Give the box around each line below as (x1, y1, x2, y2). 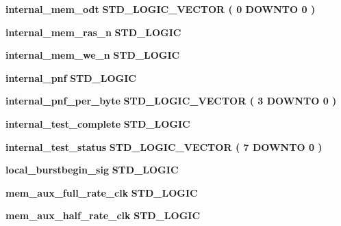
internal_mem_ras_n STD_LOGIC (5, 25, 181, 39)
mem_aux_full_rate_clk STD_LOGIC (5, 185, 198, 199)
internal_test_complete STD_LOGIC (5, 116, 190, 130)
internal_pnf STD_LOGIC (5, 70, 136, 85)
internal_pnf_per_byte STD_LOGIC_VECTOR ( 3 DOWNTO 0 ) (5, 94, 337, 108)
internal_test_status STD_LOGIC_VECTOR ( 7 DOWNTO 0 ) (5, 139, 323, 154)
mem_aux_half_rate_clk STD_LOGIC (5, 208, 201, 223)
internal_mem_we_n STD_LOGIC (5, 48, 180, 62)
